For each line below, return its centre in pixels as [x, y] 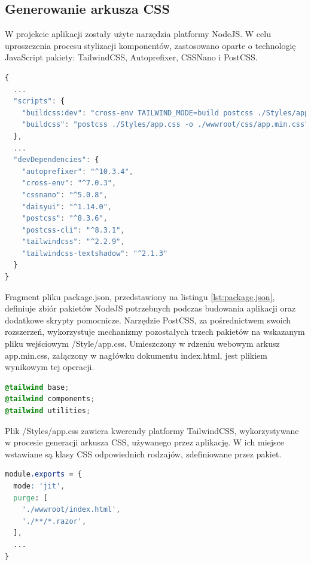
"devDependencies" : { [56, 160]
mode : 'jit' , [39, 486]
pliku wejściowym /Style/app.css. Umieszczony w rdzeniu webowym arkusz [142, 343]
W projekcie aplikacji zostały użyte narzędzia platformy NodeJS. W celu [138, 34]
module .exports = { [43, 474]
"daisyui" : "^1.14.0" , [67, 207]
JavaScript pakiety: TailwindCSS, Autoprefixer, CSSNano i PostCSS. [131, 57]
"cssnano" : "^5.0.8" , [65, 195]
